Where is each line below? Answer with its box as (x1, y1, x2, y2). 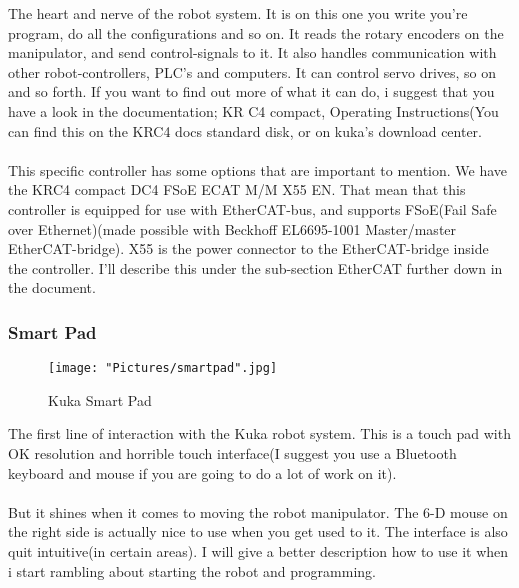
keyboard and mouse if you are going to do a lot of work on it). (8, 462, 397, 483)
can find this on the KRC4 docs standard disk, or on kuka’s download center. (8, 120, 482, 141)
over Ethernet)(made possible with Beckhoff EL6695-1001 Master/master (8, 218, 457, 239)
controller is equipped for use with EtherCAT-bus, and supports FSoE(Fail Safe (8, 198, 497, 219)
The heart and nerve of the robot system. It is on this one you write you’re (8, 3, 468, 23)
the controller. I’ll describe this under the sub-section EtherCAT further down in (8, 257, 503, 278)
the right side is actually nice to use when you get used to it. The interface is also (8, 521, 508, 542)
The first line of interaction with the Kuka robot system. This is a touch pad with (8, 423, 511, 444)
